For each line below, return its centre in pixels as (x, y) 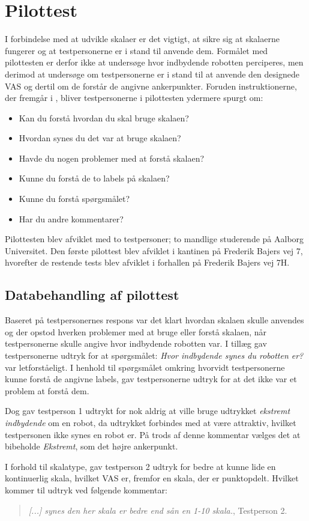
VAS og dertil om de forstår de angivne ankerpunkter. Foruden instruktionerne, (151, 86)
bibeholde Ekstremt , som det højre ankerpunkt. (91, 446)
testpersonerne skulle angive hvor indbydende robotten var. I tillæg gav (136, 343)
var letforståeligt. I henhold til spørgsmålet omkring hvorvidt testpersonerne (145, 367)
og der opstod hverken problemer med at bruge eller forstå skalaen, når (136, 331)
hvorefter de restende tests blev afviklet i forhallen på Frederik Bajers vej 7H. (147, 262)
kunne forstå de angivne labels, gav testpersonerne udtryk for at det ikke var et (151, 379)
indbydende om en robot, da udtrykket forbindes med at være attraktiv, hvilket (151, 422)
